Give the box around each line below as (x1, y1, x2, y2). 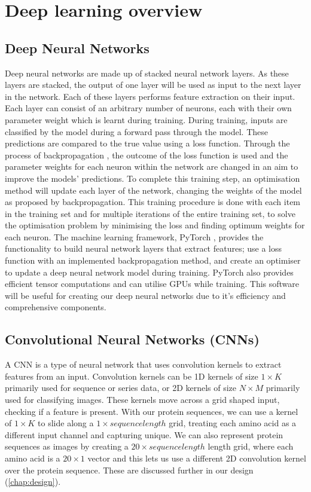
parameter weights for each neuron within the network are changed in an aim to (5, 160, 298, 173)
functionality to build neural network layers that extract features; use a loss (5, 242, 282, 255)
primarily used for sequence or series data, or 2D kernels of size (5, 381, 237, 394)
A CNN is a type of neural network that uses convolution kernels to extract (5, 358, 282, 371)
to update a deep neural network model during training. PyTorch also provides (5, 265, 294, 278)
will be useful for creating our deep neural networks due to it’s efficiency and (5, 289, 286, 301)
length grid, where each (208, 440, 294, 453)
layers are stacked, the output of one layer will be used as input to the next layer (5, 78, 301, 91)
